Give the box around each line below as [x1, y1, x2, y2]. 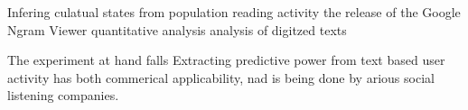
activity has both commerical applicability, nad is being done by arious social [7, 68, 435, 87]
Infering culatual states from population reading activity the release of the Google [7, 3, 461, 21]
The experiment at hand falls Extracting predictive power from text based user [7, 50, 445, 69]
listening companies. [7, 86, 119, 105]
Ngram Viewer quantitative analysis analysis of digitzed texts [7, 20, 347, 39]
